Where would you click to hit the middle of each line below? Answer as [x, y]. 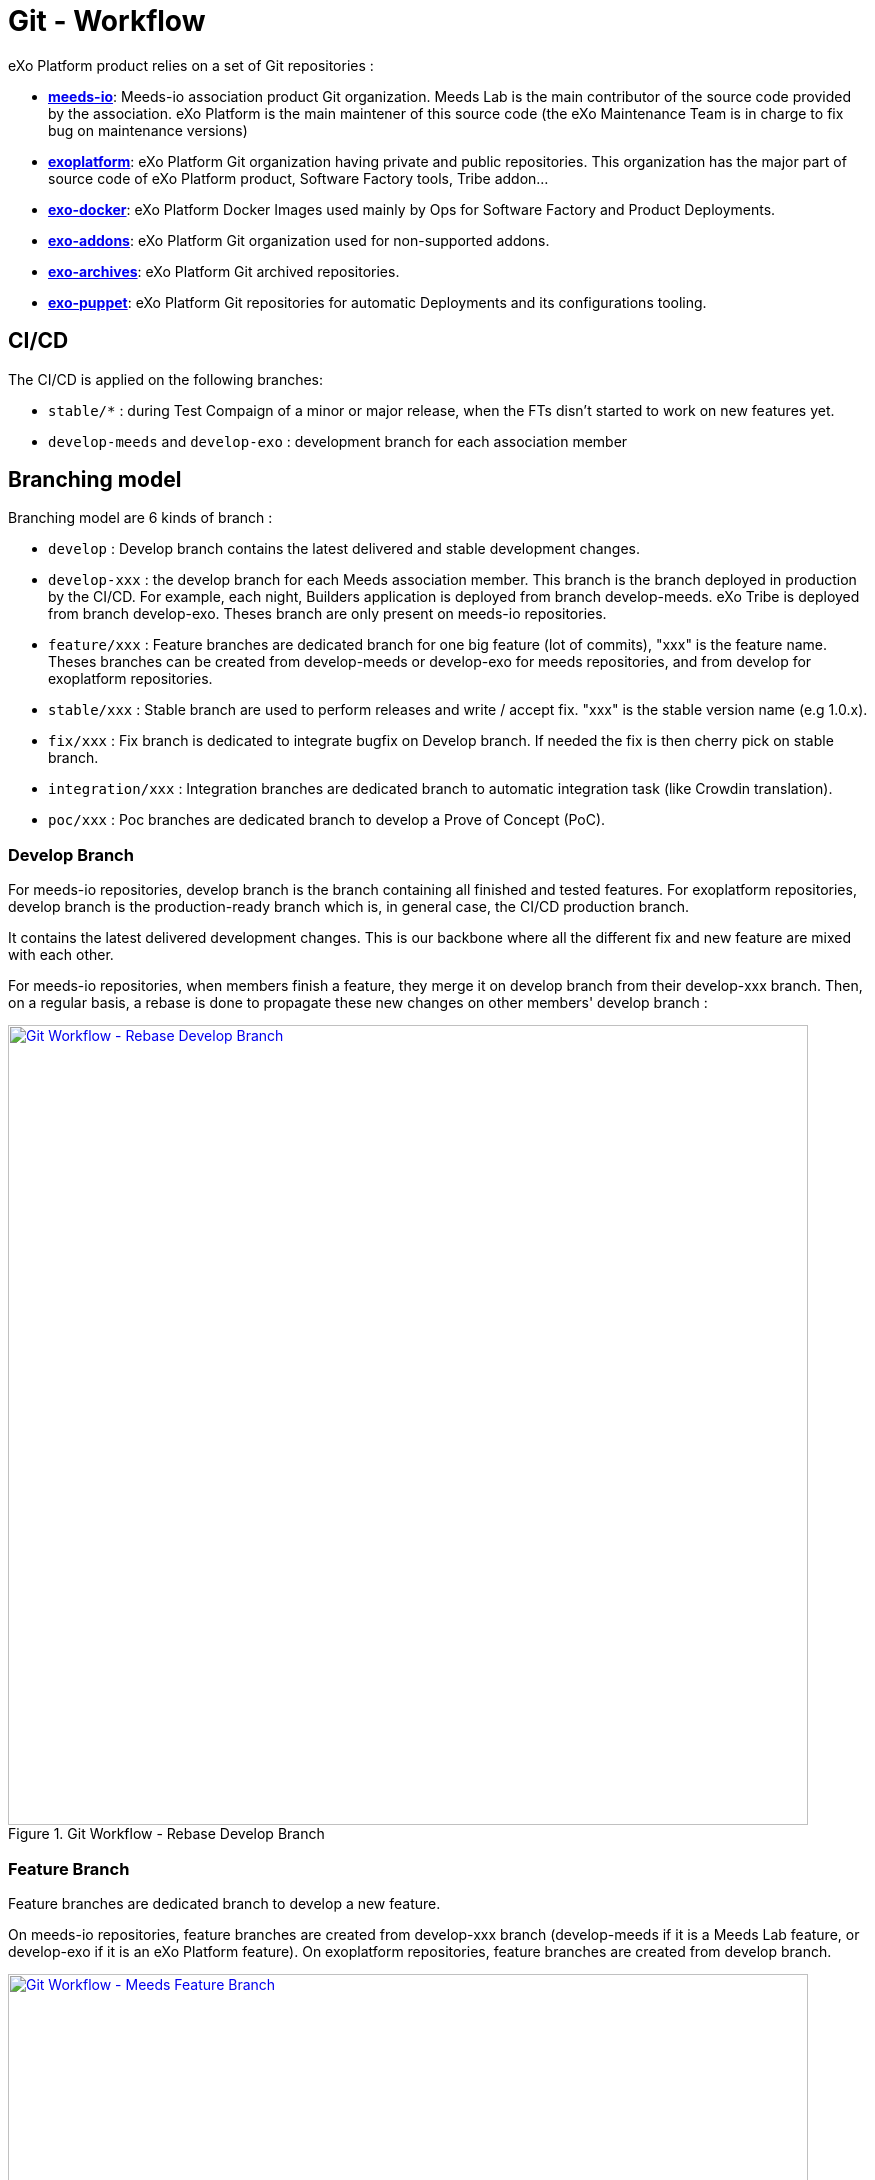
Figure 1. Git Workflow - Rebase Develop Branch [166, 1834]
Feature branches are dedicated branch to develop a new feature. [224, 1903]
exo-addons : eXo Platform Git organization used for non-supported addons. [299, 240]
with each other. [61, 955]
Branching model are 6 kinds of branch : [140, 518]
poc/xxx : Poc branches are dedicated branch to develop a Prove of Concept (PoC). [327, 820]
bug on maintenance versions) [148, 130]
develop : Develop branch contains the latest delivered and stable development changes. [344, 549]
